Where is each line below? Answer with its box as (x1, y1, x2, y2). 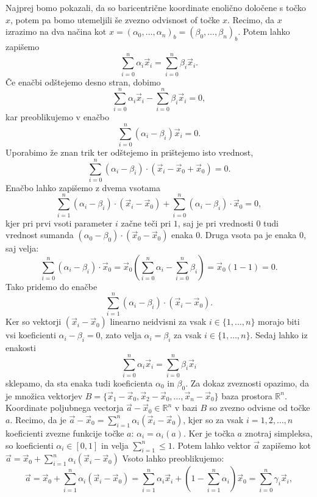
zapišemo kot (262, 438, 311, 451)
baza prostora (221, 389, 272, 402)
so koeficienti (5, 438, 54, 451)
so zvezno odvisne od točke (209, 401, 310, 414)
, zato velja (100, 328, 141, 341)
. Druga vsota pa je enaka (200, 228, 297, 241)
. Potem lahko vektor (172, 438, 251, 451)
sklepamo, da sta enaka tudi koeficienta (5, 377, 153, 389)
